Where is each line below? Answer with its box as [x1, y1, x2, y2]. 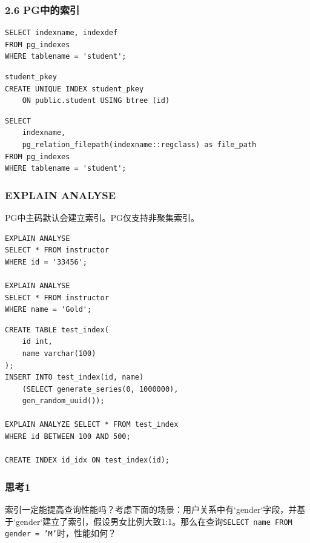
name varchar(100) [22, 349, 96, 358]
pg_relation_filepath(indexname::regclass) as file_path [22, 140, 257, 149]
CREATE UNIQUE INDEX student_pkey [5, 84, 144, 93]
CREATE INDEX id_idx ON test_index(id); [5, 456, 170, 465]
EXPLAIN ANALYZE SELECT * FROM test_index [5, 420, 179, 429]
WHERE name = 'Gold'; [5, 305, 92, 314]
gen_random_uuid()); [22, 397, 105, 406]
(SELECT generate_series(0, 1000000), [22, 384, 179, 393]
